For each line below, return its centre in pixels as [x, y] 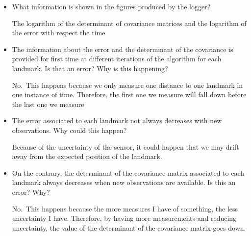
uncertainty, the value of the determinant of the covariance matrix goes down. [129, 227]
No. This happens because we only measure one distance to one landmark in [127, 85]
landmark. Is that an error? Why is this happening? [90, 68]
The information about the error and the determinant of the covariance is [123, 49]
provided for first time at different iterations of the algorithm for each [117, 59]
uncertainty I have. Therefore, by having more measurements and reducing [124, 218]
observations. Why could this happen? [69, 130]
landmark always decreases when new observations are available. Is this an [124, 182]
